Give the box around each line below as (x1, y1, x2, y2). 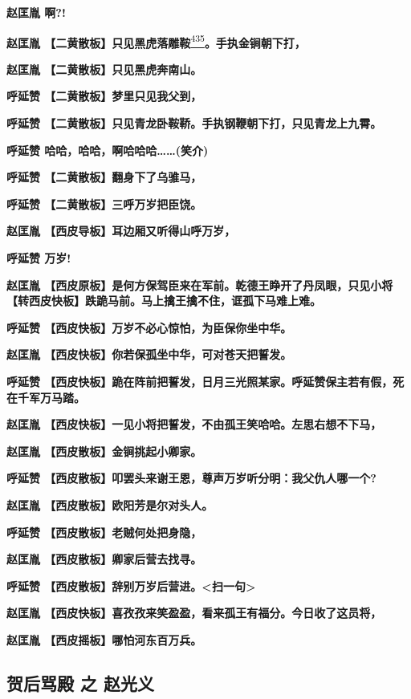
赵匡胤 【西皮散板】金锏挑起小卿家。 (6, 442, 202, 459)
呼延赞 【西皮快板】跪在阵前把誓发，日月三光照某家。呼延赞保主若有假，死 (6, 372, 405, 389)
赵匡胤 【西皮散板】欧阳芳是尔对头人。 (6, 496, 214, 513)
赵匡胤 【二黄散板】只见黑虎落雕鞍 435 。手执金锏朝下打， (6, 31, 306, 51)
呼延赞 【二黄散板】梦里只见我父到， (6, 87, 202, 104)
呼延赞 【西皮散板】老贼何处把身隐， (6, 523, 202, 540)
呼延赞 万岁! (6, 250, 71, 266)
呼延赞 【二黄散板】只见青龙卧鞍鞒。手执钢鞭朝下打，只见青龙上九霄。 (6, 115, 382, 132)
